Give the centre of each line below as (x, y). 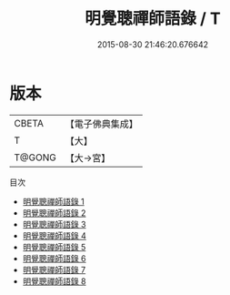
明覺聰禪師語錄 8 (54, 281)
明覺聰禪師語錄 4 (54, 235)
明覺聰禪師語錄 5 (54, 247)
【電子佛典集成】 (101, 124)
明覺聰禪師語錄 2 (54, 213)
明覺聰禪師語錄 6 (54, 258)
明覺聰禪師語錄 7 (54, 270)
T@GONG (35, 158)
